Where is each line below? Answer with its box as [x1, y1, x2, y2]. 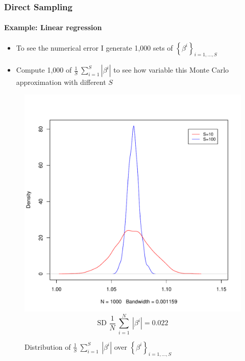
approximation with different [16, 77, 106, 87]
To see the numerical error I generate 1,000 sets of [16, 42, 173, 53]
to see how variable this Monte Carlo [113, 64, 229, 75]
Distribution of [24, 341, 71, 352]
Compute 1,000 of [16, 64, 72, 75]
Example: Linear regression [4, 22, 102, 33]
